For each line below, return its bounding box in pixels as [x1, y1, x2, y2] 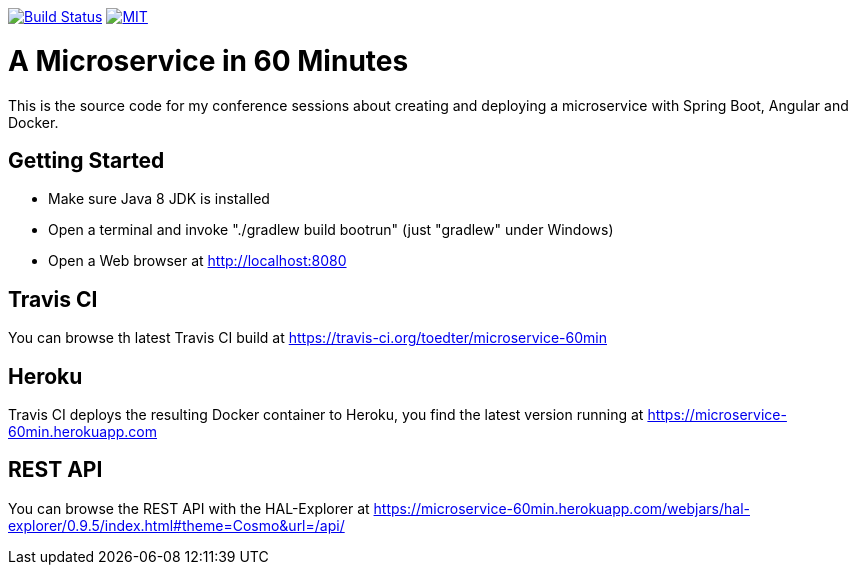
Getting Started [8, 147, 165, 173]
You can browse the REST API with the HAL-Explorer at [8, 499, 370, 517]
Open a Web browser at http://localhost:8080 [48, 252, 347, 270]
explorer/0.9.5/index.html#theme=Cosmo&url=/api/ [8, 516, 345, 534]
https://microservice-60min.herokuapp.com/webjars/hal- [373, 499, 750, 517]
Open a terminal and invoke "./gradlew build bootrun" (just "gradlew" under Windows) [48, 221, 614, 239]
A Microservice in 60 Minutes [8, 43, 409, 78]
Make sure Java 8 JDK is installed [48, 190, 270, 208]
